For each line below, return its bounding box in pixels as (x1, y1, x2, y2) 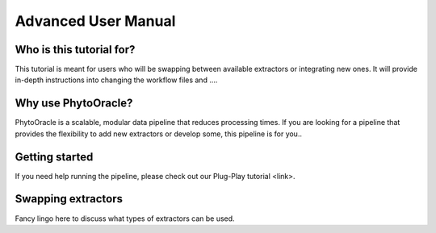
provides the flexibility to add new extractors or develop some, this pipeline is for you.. (15, 129, 303, 139)
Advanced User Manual (15, 12, 176, 30)
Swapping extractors (15, 192, 123, 206)
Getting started (15, 150, 94, 164)
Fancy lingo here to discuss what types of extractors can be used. (15, 214, 235, 223)
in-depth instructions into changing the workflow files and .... (15, 75, 218, 85)
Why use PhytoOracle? (15, 97, 133, 110)
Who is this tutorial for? (15, 43, 136, 56)
